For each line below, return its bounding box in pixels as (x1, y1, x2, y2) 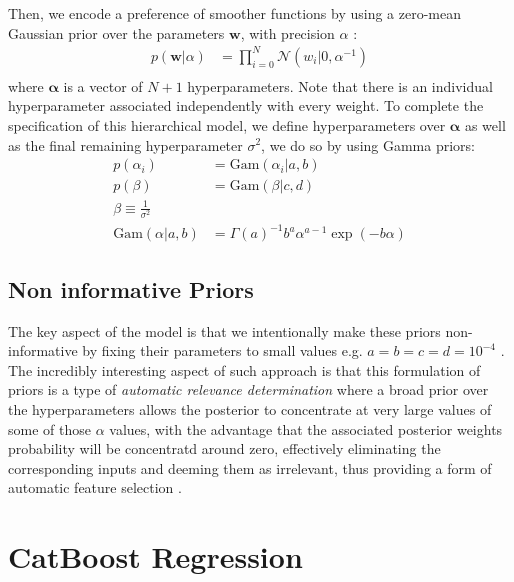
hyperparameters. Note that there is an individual (187, 75, 493, 96)
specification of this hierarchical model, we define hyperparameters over (8, 114, 446, 135)
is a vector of (63, 75, 143, 96)
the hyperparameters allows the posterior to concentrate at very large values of (8, 398, 492, 419)
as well (464, 114, 506, 135)
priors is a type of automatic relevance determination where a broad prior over (8, 379, 489, 400)
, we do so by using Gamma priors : (261, 134, 476, 155)
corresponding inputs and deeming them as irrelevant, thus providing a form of (8, 457, 492, 478)
